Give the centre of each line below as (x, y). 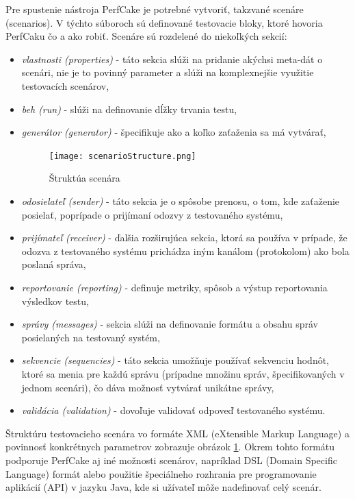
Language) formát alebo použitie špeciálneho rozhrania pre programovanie (161, 473)
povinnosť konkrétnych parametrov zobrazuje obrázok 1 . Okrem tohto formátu (170, 447)
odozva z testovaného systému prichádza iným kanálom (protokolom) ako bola (185, 251)
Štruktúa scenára (84, 178)
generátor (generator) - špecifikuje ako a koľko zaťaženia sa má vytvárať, (174, 132)
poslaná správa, (54, 264)
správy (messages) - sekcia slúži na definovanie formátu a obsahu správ (170, 324)
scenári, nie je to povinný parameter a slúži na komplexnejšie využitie (168, 72)
